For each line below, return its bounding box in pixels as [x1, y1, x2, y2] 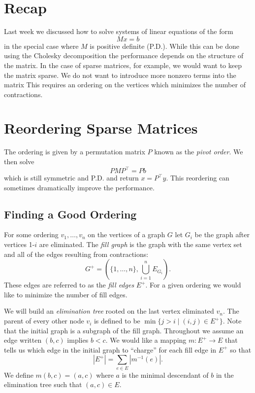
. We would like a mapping [105, 335, 187, 345]
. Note [223, 316, 242, 326]
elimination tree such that [4, 379, 82, 390]
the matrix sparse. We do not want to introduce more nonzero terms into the [4, 70, 236, 80]
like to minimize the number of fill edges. [4, 289, 127, 299]
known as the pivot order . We [154, 146, 243, 157]
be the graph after [194, 229, 250, 240]
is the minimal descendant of [122, 369, 209, 380]
